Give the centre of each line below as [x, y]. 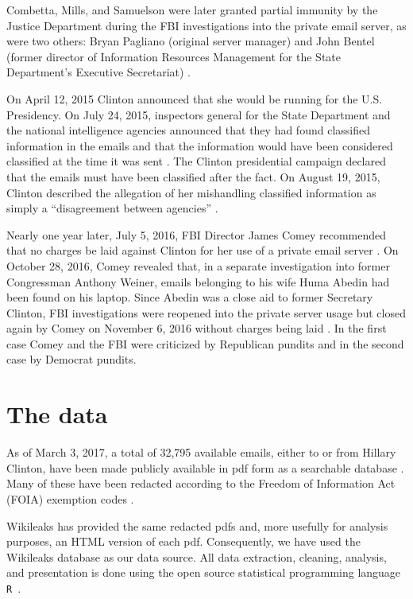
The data [57, 414]
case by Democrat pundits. [71, 359]
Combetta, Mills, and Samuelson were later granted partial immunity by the [192, 10]
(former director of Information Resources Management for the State [174, 56]
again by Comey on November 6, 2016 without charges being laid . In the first [197, 328]
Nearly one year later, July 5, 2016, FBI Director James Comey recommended [197, 234]
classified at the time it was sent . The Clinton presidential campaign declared [196, 161]
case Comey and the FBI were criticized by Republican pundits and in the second [205, 343]
